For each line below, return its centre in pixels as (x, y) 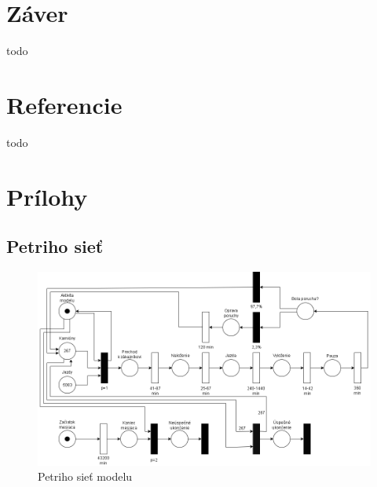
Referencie (64, 104)
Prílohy (47, 196)
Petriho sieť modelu (85, 476)
